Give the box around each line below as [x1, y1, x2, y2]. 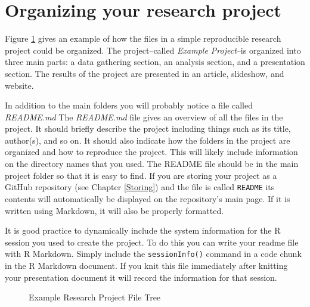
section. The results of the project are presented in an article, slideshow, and [5, 67, 284, 79]
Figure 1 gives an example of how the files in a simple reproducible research [5, 32, 281, 45]
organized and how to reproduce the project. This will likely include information [5, 145, 298, 158]
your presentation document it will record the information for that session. [5, 271, 277, 283]
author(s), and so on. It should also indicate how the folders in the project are [5, 134, 290, 146]
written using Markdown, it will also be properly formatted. [5, 204, 224, 216]
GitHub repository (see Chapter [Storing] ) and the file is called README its [5, 181, 275, 193]
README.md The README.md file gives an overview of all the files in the [5, 110, 283, 123]
